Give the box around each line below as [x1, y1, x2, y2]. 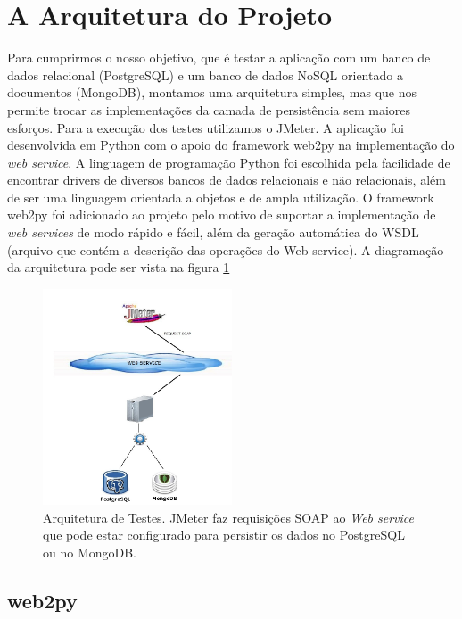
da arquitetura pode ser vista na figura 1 [7, 258, 230, 276]
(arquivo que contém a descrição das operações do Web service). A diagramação [7, 240, 444, 259]
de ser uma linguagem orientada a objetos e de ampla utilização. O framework [7, 187, 434, 206]
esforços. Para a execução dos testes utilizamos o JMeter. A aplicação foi [7, 118, 405, 136]
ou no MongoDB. [43, 542, 137, 561]
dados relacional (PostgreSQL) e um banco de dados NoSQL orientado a [7, 65, 403, 84]
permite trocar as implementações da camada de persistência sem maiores [7, 100, 411, 119]
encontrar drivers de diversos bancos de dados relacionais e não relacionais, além [7, 170, 446, 189]
